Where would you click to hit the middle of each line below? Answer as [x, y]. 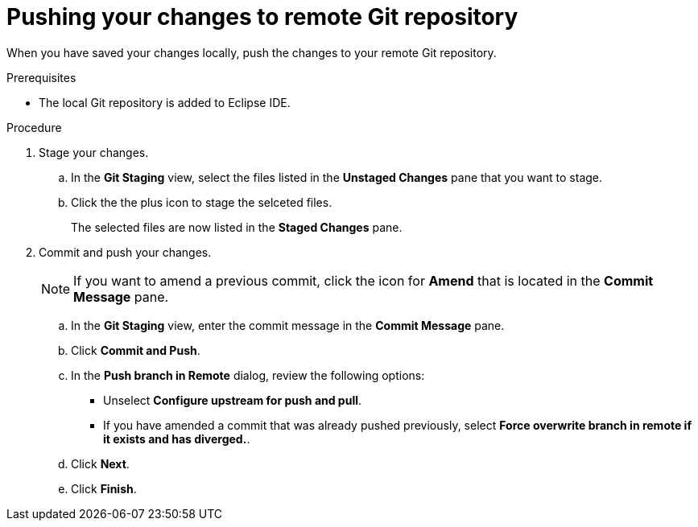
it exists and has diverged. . [177, 438]
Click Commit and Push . [136, 350]
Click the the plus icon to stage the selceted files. [202, 202]
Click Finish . [104, 488]
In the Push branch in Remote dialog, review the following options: [248, 375]
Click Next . [100, 463]
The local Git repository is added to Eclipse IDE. [165, 102]
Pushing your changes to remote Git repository [262, 17]
